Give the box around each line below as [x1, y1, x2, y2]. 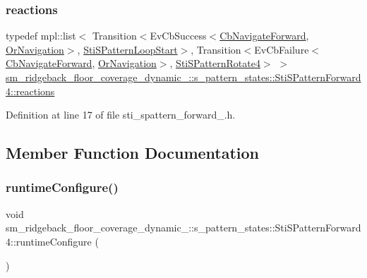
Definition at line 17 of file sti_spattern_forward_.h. [6, 107, 236, 122]
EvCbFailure [254, 42, 309, 56]
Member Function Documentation [6, 142, 260, 164]
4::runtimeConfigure [6, 234, 92, 248]
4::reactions [6, 83, 55, 98]
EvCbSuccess [150, 28, 207, 43]
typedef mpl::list [6, 28, 76, 43]
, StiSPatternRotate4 [169, 56, 260, 71]
